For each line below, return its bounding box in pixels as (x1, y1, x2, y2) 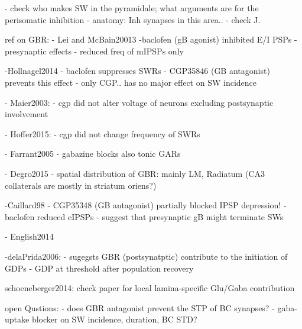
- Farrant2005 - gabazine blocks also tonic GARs (5, 147, 181, 160)
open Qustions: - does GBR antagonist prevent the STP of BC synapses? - (5, 301, 275, 314)
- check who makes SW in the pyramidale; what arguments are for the (5, 2, 259, 14)
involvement (5, 108, 48, 120)
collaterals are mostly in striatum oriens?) (5, 179, 157, 191)
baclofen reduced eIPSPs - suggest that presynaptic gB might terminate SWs (5, 210, 284, 222)
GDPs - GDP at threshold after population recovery (5, 262, 194, 274)
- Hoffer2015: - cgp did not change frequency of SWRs (5, 127, 200, 140)
